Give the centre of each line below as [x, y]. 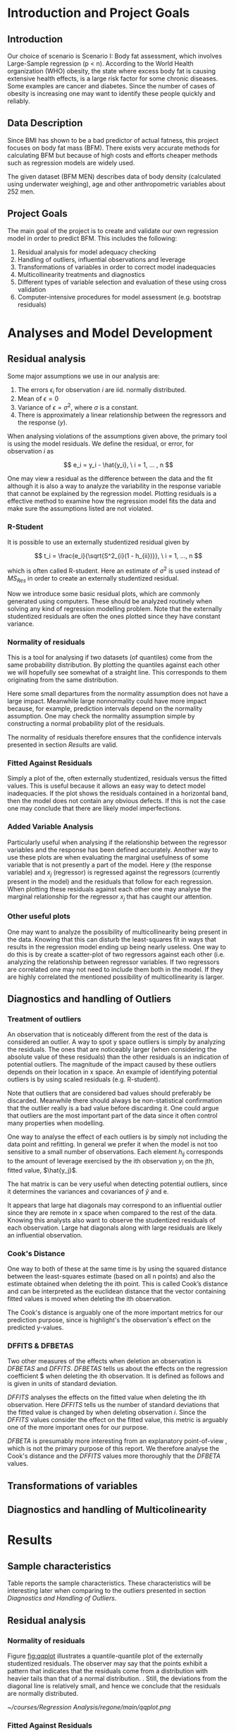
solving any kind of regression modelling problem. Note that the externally [115, 608]
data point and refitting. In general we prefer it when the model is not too [113, 1144]
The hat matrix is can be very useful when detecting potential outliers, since [117, 1184]
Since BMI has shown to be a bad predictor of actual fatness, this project [113, 140]
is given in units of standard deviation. [62, 1384]
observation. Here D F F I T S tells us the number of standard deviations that [113, 1405]
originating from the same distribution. [63, 680]
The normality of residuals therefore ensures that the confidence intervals [114, 737]
